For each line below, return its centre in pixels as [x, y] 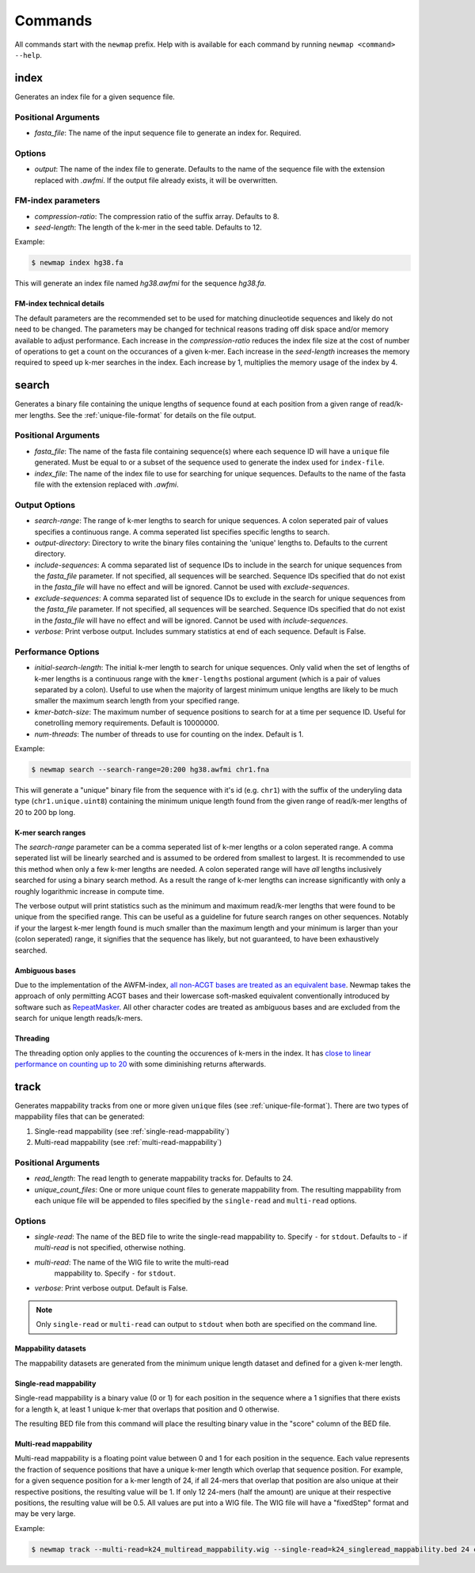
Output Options [45, 505]
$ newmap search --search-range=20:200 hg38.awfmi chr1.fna [150, 769]
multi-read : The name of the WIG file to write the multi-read [132, 1262]
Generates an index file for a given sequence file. [95, 97]
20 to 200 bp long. [45, 812]
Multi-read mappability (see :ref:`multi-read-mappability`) [128, 1142]
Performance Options [57, 651]
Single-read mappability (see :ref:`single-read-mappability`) [132, 1131]
